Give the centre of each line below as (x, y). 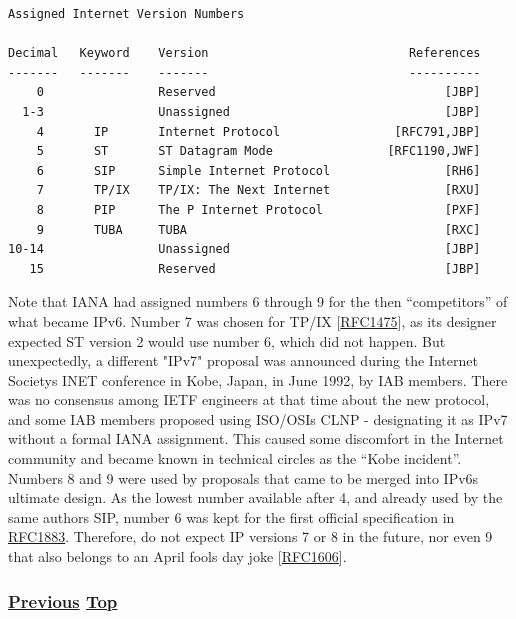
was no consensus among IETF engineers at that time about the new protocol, (249, 399)
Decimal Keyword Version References (244, 53)
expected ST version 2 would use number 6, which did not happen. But (227, 340)
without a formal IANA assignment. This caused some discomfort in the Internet (256, 438)
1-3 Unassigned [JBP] (251, 111)
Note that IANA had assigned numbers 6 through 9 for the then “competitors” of (258, 301)
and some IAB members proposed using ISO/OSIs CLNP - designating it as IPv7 (258, 418)
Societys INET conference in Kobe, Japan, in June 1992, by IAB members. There (258, 379)
